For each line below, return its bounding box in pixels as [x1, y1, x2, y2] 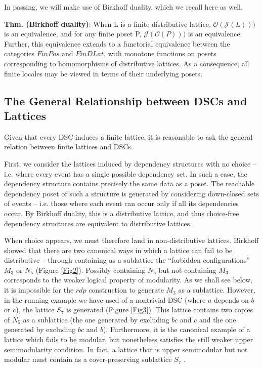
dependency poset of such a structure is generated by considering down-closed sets [4, 188, 259, 198]
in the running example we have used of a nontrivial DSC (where [4, 294, 206, 305]
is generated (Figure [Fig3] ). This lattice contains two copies [66, 304, 253, 315]
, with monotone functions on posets [104, 48, 216, 59]
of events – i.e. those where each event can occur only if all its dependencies [4, 198, 239, 209]
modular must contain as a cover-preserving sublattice [4, 354, 172, 364]
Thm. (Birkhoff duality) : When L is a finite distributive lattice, [4, 18, 211, 29]
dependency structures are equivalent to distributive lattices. [4, 218, 192, 228]
